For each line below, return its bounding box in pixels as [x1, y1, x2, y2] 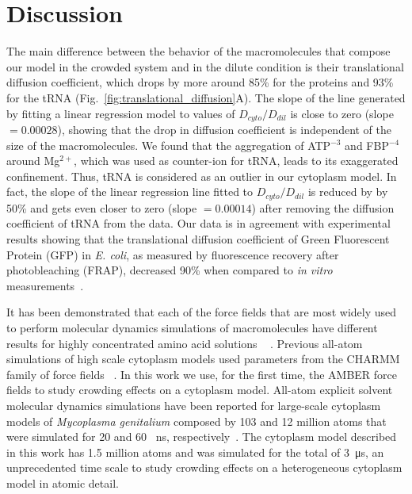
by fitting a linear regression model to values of [6, 105, 235, 121]
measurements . [6, 277, 84, 293]
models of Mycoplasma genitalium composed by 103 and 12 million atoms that [6, 412, 387, 429]
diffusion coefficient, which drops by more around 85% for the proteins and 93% [6, 74, 394, 90]
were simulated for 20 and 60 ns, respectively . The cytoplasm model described [6, 428, 397, 445]
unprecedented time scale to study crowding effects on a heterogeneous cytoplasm [6, 459, 402, 476]
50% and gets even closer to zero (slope [6, 199, 197, 216]
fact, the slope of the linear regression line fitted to [6, 183, 254, 200]
